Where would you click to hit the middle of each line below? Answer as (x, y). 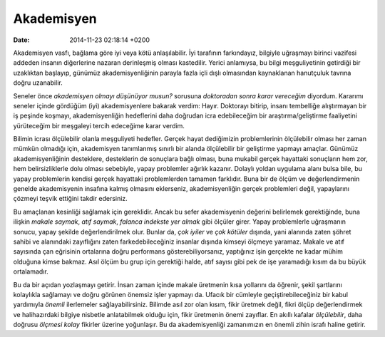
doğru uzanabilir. (38, 83)
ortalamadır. (31, 271)
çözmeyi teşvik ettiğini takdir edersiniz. (70, 199)
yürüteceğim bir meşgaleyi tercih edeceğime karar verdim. (99, 125)
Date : (21, 40)
